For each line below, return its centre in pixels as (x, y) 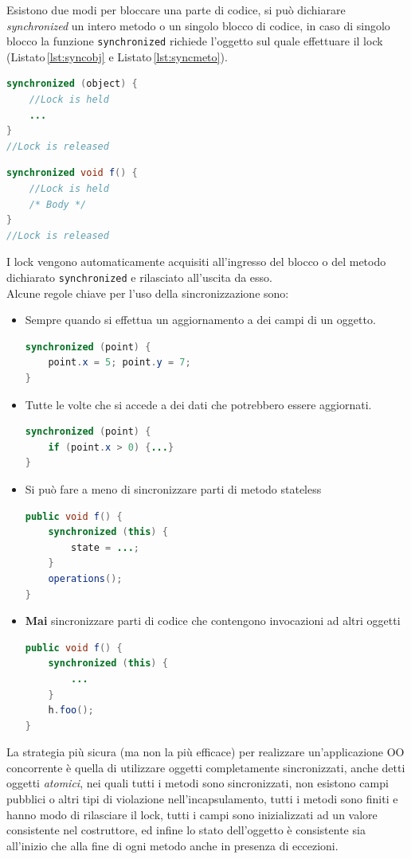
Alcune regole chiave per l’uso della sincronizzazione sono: (148, 293)
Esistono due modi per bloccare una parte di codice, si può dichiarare (176, 10)
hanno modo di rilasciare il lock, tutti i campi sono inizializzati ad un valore (192, 814)
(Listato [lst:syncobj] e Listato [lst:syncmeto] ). (117, 56)
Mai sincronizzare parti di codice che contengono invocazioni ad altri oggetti (213, 621)
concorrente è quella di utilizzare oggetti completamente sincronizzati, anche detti (206, 767)
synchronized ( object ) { (72, 84)
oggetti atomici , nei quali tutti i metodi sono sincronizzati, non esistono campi (198, 783)
